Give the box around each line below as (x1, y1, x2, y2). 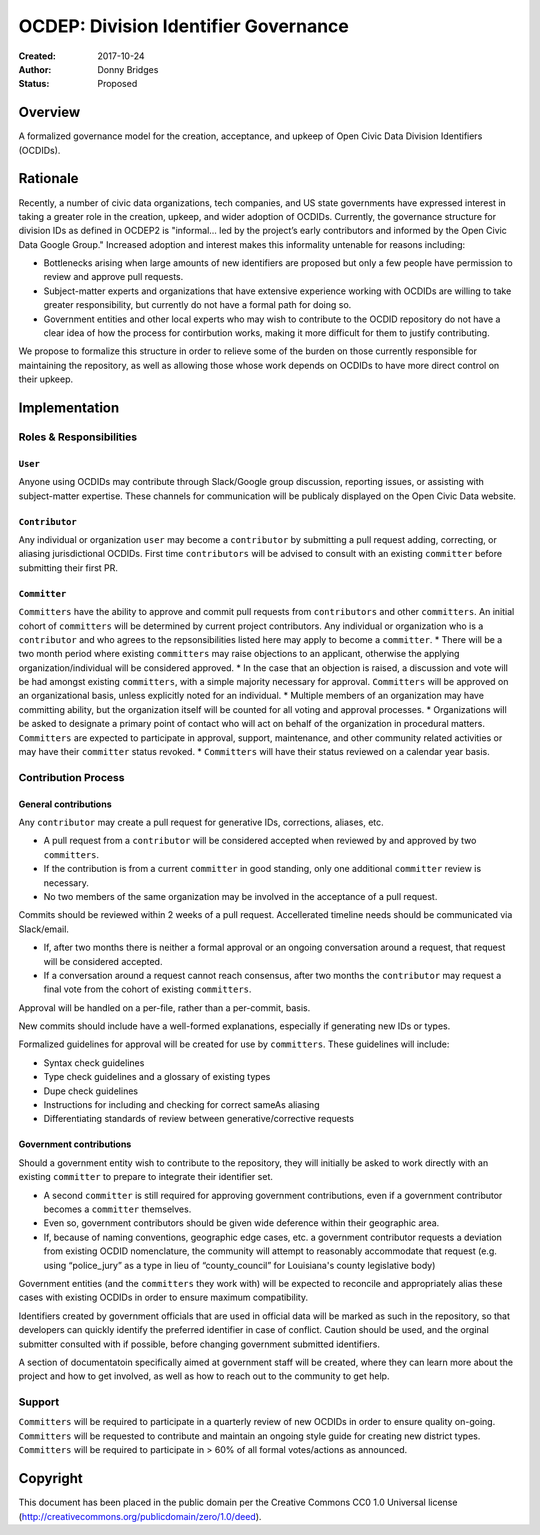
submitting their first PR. (18, 561, 119, 574)
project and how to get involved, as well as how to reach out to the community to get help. (18, 1370, 390, 1382)
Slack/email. (18, 923, 70, 935)
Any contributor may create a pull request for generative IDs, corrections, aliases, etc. (18, 816, 384, 828)
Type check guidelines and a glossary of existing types (43, 1071, 271, 1083)
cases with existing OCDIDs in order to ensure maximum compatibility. (18, 1291, 309, 1304)
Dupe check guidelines (43, 1085, 139, 1097)
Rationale (18, 170, 79, 187)
